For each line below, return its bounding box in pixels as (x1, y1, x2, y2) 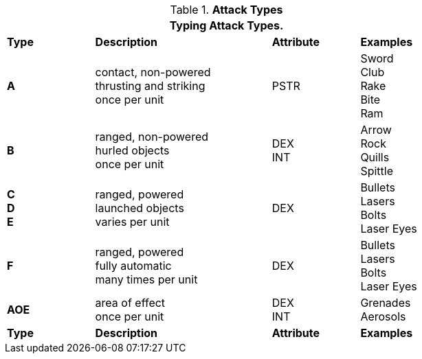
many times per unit (95, 273, 198, 286)
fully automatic (95, 259, 172, 273)
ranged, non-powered (95, 130, 209, 143)
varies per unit (95, 215, 170, 229)
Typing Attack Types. (169, 19, 284, 32)
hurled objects (95, 143, 170, 157)
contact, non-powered (95, 65, 211, 79)
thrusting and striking (95, 79, 206, 93)
